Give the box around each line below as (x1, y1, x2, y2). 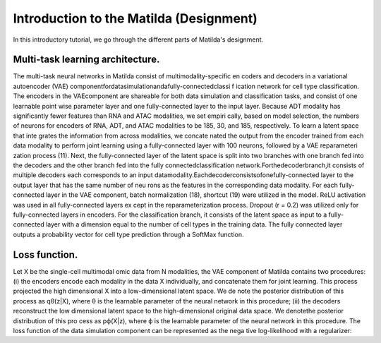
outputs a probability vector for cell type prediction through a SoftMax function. (13, 230, 244, 239)
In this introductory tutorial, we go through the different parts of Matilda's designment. (13, 35, 264, 44)
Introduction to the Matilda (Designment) (13, 11, 258, 26)
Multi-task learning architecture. (13, 54, 160, 66)
